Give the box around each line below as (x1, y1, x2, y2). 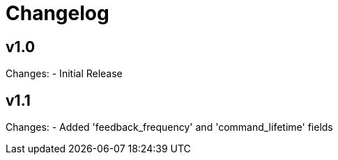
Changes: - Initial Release (6, 67, 123, 80)
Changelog (6, 1, 109, 25)
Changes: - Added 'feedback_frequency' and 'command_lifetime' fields (6, 121, 333, 134)
